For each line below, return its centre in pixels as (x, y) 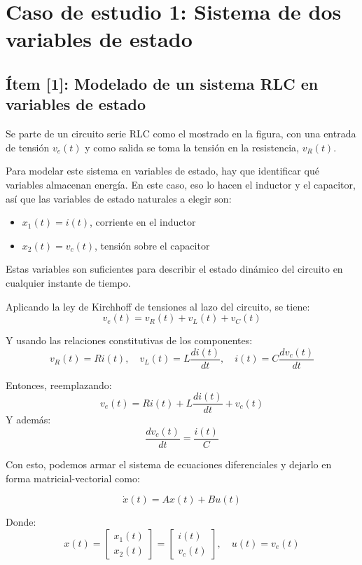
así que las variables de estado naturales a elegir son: (119, 198)
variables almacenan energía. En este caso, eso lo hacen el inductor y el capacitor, (181, 184)
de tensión (28, 147)
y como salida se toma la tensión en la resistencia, (192, 147)
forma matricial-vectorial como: (73, 478)
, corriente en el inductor (143, 222)
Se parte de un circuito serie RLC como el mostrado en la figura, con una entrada (181, 134)
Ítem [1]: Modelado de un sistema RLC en (162, 83)
